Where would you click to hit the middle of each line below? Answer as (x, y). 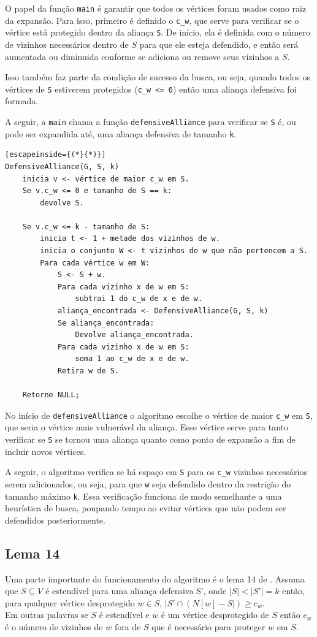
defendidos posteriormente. (55, 520)
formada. (22, 101)
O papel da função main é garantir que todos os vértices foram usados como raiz (156, 8)
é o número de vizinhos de (54, 627)
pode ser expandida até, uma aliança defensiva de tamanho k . (121, 133)
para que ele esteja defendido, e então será (219, 44)
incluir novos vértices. (46, 451)
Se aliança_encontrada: (106, 323)
